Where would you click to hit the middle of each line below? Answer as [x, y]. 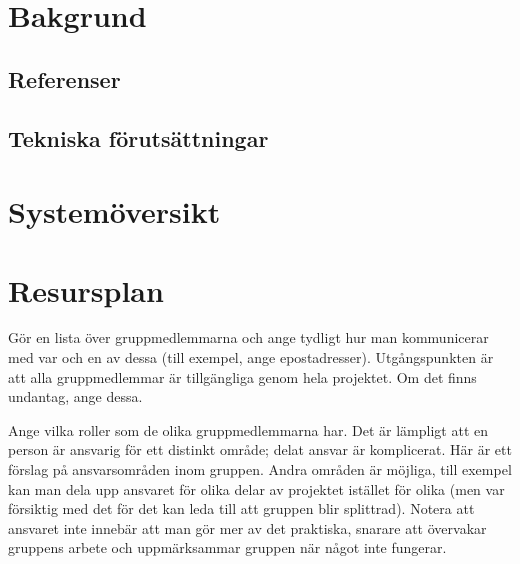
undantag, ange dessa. [75, 396]
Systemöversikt [114, 211]
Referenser [64, 78]
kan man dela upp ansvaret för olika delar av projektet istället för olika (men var [256, 488]
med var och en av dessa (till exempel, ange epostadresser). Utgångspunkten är [251, 357]
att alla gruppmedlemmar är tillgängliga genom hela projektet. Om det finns [242, 376]
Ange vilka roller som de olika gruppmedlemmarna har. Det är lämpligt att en [248, 429]
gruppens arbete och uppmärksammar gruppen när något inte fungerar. [227, 547]
